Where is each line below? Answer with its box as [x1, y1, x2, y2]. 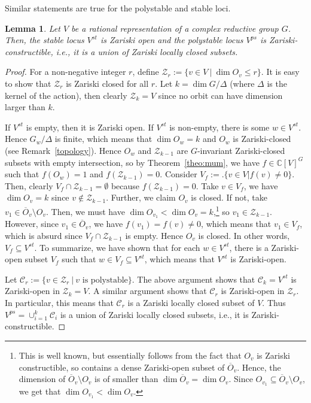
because [111, 179, 140, 192]
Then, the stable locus [5, 34, 84, 46]
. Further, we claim [106, 191, 176, 204]
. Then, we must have [46, 205, 125, 217]
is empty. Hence [125, 229, 183, 242]
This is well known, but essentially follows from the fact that [19, 349, 242, 361]
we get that [19, 384, 61, 397]
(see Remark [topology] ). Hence [5, 144, 121, 156]
